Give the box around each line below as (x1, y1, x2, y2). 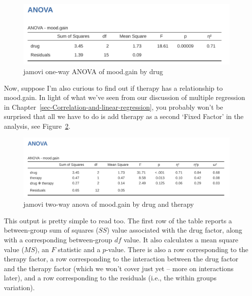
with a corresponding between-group (4, 235, 112, 244)
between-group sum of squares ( (4, 225, 99, 235)
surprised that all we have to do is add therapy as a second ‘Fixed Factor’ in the (4, 111, 244, 121)
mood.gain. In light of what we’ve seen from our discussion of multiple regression (4, 92, 245, 102)
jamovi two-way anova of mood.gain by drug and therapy (23, 199, 194, 209)
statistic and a (57, 244, 101, 254)
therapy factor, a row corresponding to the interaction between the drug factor (4, 254, 238, 264)
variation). (4, 282, 35, 292)
